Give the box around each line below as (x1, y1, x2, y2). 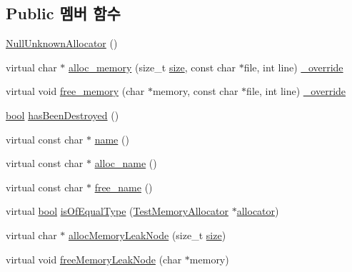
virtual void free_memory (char (6, 84, 145, 99)
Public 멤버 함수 (6, 2, 121, 24)
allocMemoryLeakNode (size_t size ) (69, 227, 226, 242)
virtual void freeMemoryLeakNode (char (6, 251, 182, 266)
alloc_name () (94, 156, 157, 171)
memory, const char (152, 84, 238, 99)
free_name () (94, 179, 153, 194)
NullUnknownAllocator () (6, 36, 118, 51)
